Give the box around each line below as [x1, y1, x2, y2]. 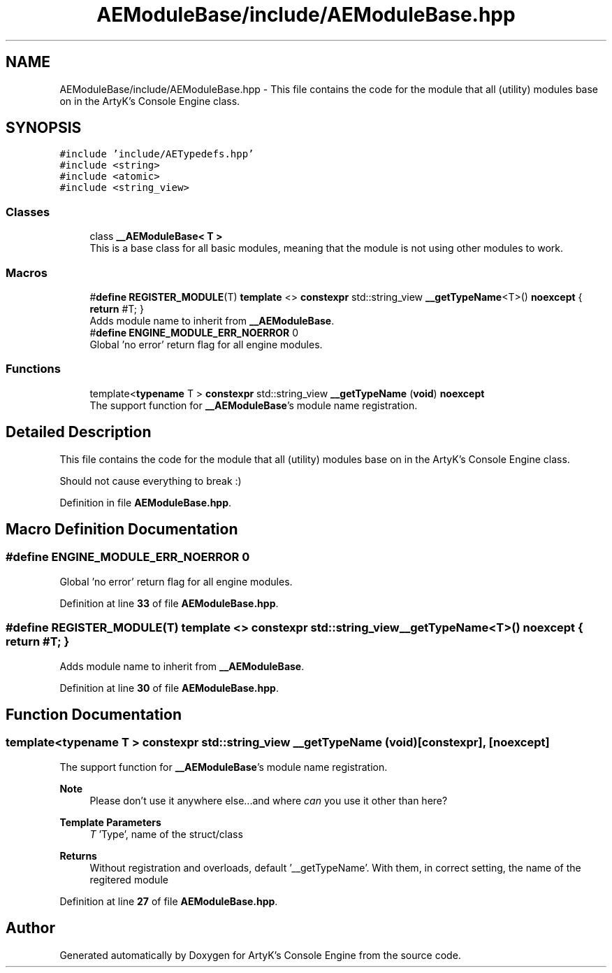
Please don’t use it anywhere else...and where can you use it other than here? [89, 794, 448, 807]
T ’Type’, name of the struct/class [89, 828, 243, 840]
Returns [59, 849, 97, 862]
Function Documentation [6, 705, 182, 723]
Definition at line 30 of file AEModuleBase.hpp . [59, 681, 279, 694]
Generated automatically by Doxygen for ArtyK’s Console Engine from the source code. [59, 949, 461, 961]
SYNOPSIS [6, 119, 82, 137]
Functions [6, 362, 61, 376]
